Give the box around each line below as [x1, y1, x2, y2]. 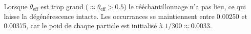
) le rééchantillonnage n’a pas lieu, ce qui [124, 1, 246, 11]
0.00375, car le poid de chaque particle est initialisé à [4, 20, 163, 31]
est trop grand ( [41, 1, 88, 11]
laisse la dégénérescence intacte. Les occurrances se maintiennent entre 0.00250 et [4, 11, 248, 21]
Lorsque [4, 1, 28, 11]
